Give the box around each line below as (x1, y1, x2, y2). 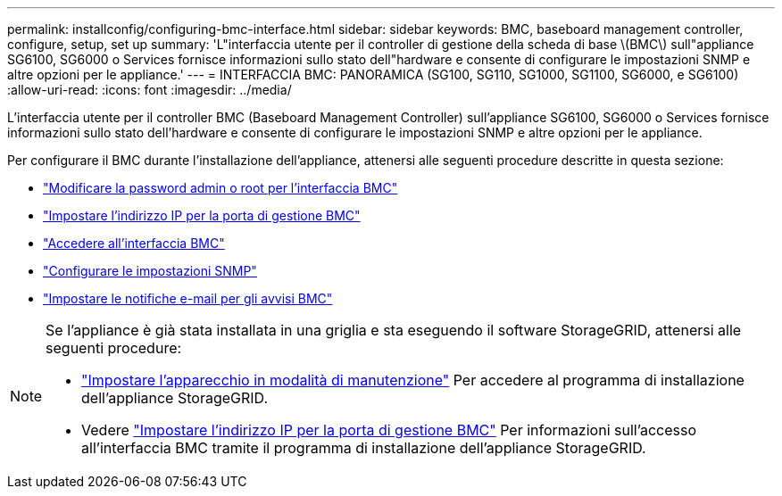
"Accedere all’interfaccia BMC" (43, 236, 225, 251)
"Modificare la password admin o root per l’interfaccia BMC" (43, 180, 398, 195)
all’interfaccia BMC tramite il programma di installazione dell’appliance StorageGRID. (81, 439, 646, 457)
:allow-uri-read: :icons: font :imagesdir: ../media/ (7, 82, 292, 97)
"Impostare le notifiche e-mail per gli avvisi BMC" (43, 291, 333, 306)
